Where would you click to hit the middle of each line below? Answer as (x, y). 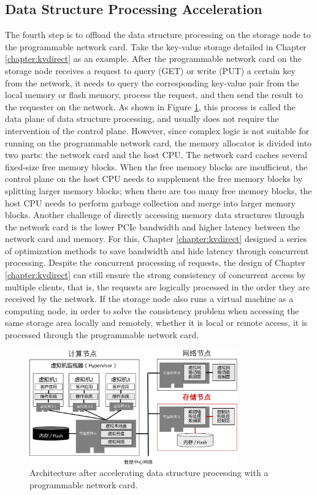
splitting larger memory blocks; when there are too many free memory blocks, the (158, 190)
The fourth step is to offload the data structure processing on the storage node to (158, 35)
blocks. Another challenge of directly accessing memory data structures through (155, 215)
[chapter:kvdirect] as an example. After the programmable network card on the (153, 59)
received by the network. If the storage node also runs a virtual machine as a (149, 299)
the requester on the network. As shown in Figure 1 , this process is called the (150, 106)
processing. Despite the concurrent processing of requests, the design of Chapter (155, 263)
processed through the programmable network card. (102, 335)
